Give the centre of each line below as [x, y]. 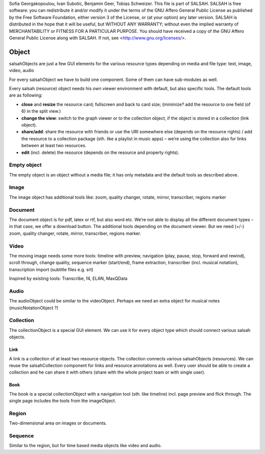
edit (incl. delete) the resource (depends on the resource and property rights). [100, 152]
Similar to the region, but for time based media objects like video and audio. [85, 446]
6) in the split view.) [41, 111]
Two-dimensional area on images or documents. [58, 423]
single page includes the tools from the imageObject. [63, 401]
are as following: [26, 95]
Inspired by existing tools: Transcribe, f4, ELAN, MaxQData [68, 278]
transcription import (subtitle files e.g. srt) [51, 269]
